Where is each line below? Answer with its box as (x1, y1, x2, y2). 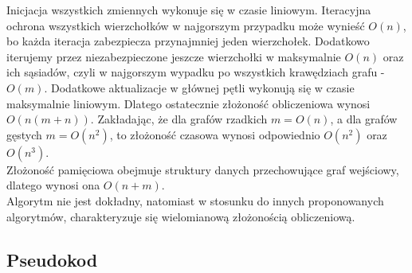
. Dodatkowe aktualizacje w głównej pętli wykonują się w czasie (44, 79, 355, 96)
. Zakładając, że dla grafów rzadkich (90, 111, 268, 127)
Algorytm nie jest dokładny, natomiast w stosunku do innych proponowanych (6, 192, 384, 209)
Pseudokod (6, 247, 98, 271)
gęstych (6, 126, 42, 142)
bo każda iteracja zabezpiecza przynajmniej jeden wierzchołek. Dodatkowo (6, 33, 370, 49)
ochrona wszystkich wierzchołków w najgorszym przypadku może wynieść (6, 17, 365, 33)
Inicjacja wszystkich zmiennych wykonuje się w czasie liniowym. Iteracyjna (6, 2, 371, 18)
